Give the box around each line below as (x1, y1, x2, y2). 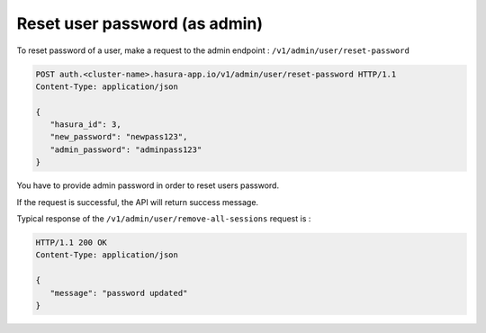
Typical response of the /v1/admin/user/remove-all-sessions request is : (16, 213, 311, 224)
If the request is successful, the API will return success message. (16, 196, 259, 207)
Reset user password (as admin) (16, 13, 264, 33)
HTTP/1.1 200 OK (35, 238, 108, 247)
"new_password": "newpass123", (49, 131, 188, 142)
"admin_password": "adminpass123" (49, 144, 202, 155)
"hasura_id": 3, (49, 120, 121, 130)
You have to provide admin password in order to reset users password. (16, 180, 279, 191)
